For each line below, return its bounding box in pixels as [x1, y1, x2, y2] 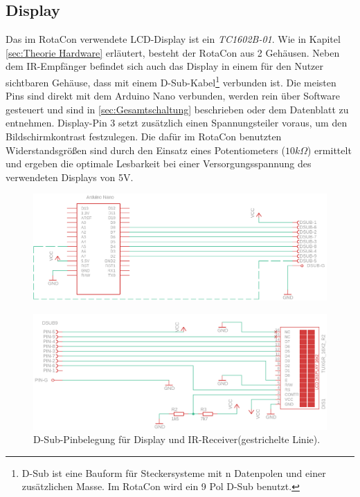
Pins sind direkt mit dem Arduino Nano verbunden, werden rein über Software [6, 88, 340, 103]
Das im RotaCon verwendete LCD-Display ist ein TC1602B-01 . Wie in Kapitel [6, 32, 341, 46]
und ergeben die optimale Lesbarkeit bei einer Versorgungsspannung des [6, 156, 312, 171]
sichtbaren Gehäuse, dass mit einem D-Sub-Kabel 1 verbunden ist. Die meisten [6, 73, 336, 89]
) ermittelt [307, 142, 352, 157]
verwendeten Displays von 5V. [6, 169, 134, 184]
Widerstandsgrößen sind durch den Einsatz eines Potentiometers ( [6, 142, 285, 157]
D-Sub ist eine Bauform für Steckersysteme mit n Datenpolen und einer [21, 465, 326, 480]
